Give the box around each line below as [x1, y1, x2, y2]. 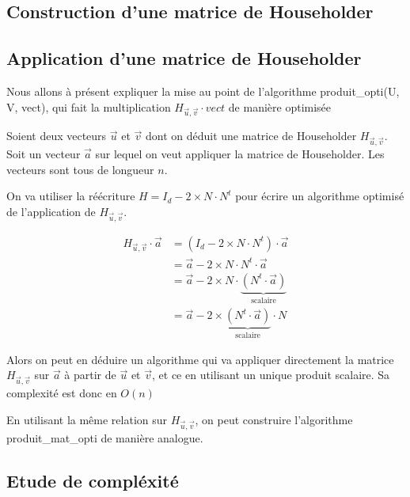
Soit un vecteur [6, 146, 81, 162]
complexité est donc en [6, 385, 117, 401]
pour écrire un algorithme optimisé [235, 188, 404, 204]
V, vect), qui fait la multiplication [6, 98, 171, 115]
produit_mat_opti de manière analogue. [6, 429, 203, 446]
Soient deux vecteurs [6, 127, 107, 144]
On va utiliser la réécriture [6, 188, 135, 204]
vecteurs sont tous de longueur [6, 161, 154, 177]
